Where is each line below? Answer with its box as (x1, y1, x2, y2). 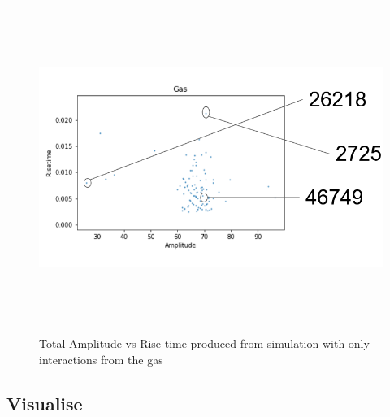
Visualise (6, 390, 83, 415)
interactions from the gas (39, 350, 163, 367)
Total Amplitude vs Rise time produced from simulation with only (39, 335, 370, 352)
